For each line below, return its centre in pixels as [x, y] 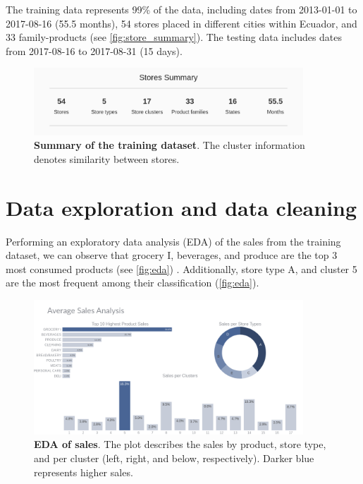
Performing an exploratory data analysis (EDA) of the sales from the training [173, 241]
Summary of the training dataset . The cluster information [170, 145]
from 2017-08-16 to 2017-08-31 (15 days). [94, 50]
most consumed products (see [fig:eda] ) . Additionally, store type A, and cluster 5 [181, 268]
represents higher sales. [84, 472]
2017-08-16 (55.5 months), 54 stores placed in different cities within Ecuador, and [181, 23]
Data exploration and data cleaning [181, 207]
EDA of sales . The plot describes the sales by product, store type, [180, 444]
